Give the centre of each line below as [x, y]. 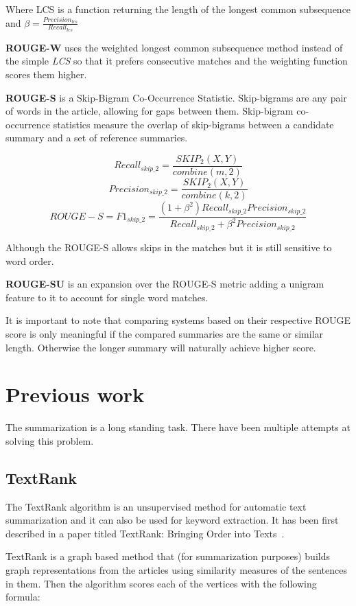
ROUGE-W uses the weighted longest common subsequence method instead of [174, 47]
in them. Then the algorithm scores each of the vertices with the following [161, 583]
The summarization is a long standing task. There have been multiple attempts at [178, 427]
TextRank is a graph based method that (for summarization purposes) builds [168, 556]
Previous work [75, 394]
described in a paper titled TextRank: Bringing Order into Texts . [145, 533]
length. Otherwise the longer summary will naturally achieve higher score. [161, 347]
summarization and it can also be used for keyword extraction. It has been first [172, 520]
